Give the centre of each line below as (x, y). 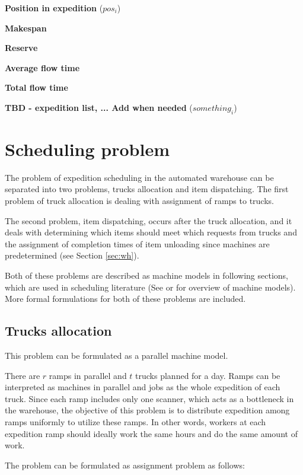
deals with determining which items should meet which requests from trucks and (151, 232)
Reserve (21, 48)
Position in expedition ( (54, 8)
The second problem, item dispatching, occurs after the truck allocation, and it (149, 220)
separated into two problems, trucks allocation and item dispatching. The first (147, 189)
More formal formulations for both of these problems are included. (125, 299)
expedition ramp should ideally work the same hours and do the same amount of (151, 433)
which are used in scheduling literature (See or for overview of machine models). (150, 287)
